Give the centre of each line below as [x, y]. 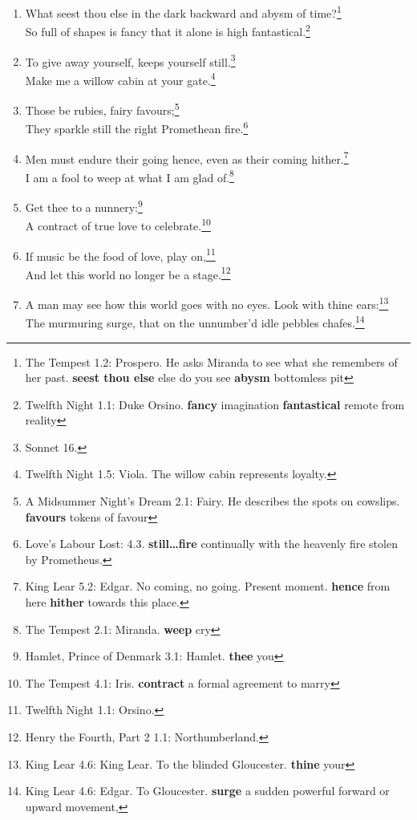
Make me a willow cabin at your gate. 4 [120, 79]
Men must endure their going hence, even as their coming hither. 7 [187, 157]
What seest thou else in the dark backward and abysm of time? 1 [183, 12]
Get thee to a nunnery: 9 [84, 206]
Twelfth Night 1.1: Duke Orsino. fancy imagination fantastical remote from [215, 404]
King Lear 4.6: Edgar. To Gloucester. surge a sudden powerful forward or [207, 791]
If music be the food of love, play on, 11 [120, 254]
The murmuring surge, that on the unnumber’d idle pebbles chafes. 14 [195, 321]
